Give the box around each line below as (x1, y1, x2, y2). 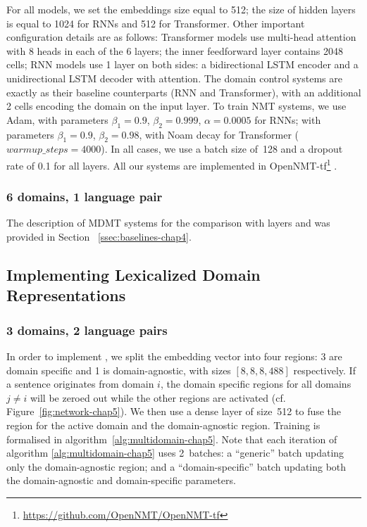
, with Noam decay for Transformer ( (139, 127, 299, 141)
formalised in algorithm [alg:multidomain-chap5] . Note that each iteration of (6, 431, 337, 446)
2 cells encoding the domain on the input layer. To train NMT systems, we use (6, 99, 347, 113)
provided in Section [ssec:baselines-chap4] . (6, 229, 192, 243)
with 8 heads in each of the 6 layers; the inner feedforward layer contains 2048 (6, 43, 343, 58)
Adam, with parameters (6, 112, 108, 127)
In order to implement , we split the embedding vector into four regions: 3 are (6, 348, 342, 363)
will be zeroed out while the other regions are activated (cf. (30, 390, 286, 405)
